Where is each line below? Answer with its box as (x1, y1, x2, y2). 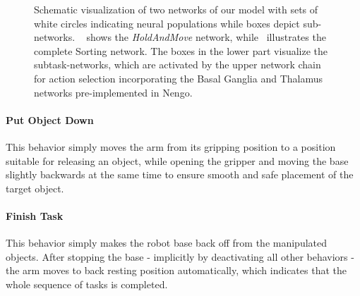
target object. (6, 180, 64, 195)
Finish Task (6, 208, 64, 223)
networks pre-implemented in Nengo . (34, 85, 193, 99)
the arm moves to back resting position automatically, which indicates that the (6, 263, 347, 278)
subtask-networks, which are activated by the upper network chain (34, 57, 321, 72)
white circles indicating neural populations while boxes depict (34, 16, 300, 30)
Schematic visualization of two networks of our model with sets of (34, 2, 318, 16)
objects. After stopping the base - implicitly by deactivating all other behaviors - (6, 249, 354, 264)
